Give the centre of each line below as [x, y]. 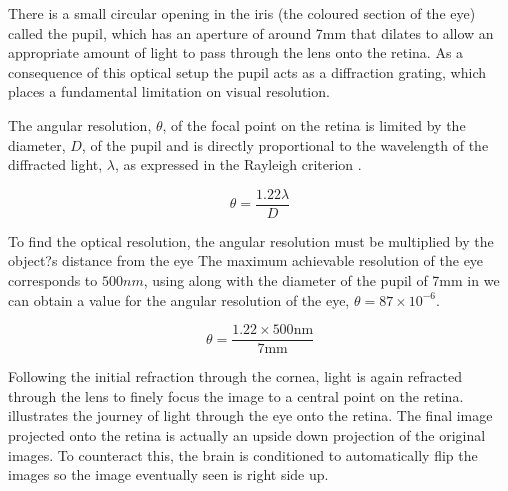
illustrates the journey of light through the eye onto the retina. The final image [250, 415]
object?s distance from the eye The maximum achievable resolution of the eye [246, 260]
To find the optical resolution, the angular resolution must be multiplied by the [251, 240]
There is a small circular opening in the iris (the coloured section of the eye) [242, 13]
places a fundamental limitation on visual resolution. [169, 91]
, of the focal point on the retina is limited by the [314, 124]
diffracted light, [55, 164]
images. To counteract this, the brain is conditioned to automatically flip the [243, 454]
